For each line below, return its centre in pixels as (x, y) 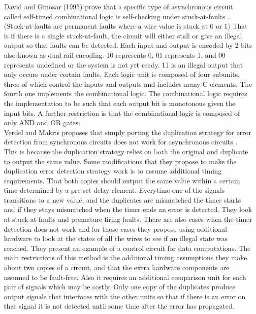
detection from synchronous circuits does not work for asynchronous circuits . (121, 142)
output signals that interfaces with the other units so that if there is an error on (125, 296)
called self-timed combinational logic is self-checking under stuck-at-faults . (117, 16)
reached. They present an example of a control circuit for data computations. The (127, 248)
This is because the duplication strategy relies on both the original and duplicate (126, 151)
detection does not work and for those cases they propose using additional (116, 228)
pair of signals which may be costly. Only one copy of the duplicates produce (120, 287)
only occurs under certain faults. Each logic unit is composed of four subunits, (122, 74)
